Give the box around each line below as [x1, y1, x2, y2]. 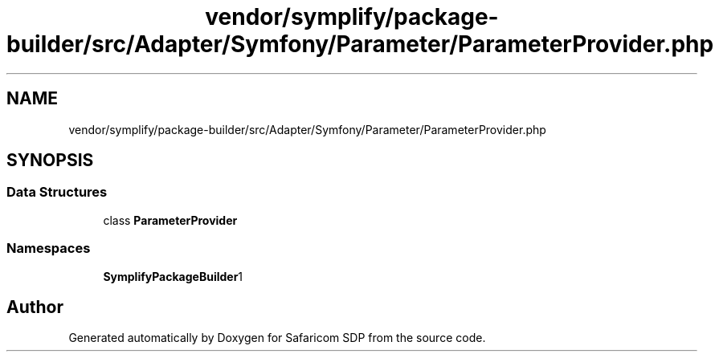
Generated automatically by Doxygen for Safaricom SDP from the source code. [68, 331, 486, 345]
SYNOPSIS [6, 150, 94, 171]
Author [6, 296, 63, 317]
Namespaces [6, 240, 91, 257]
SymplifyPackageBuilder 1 [103, 269, 243, 283]
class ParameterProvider [103, 213, 238, 227]
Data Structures [6, 184, 108, 201]
